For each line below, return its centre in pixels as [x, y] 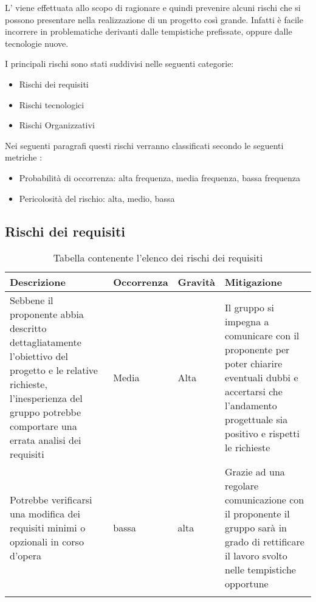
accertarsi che [254, 391]
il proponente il [257, 514]
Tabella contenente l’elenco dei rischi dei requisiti [158, 258]
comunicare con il [262, 335]
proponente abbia [47, 314]
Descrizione [38, 282]
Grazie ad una [255, 472]
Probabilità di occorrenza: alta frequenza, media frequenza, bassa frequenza [160, 177]
